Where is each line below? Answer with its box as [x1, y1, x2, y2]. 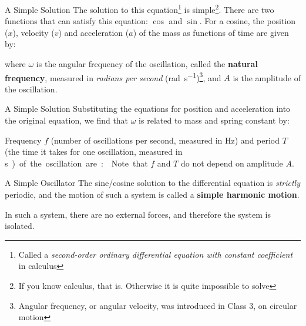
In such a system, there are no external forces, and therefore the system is [5, 208, 271, 220]
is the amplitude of [233, 71, 301, 84]
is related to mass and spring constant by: [139, 114, 290, 127]
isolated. [5, 219, 35, 232]
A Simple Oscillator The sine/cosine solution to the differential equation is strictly [5, 177, 300, 189]
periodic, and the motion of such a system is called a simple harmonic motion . [5, 188, 300, 201]
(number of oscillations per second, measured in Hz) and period [51, 134, 280, 146]
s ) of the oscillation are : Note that [5, 157, 148, 169]
